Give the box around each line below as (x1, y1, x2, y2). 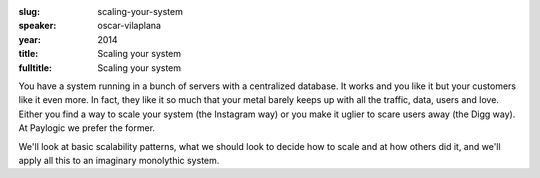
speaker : (18, 20, 57, 32)
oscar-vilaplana (97, 20, 162, 32)
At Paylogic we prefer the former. (18, 122, 155, 134)
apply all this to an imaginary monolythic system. (18, 154, 220, 166)
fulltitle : (18, 61, 52, 74)
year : (18, 33, 42, 45)
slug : (18, 6, 40, 17)
